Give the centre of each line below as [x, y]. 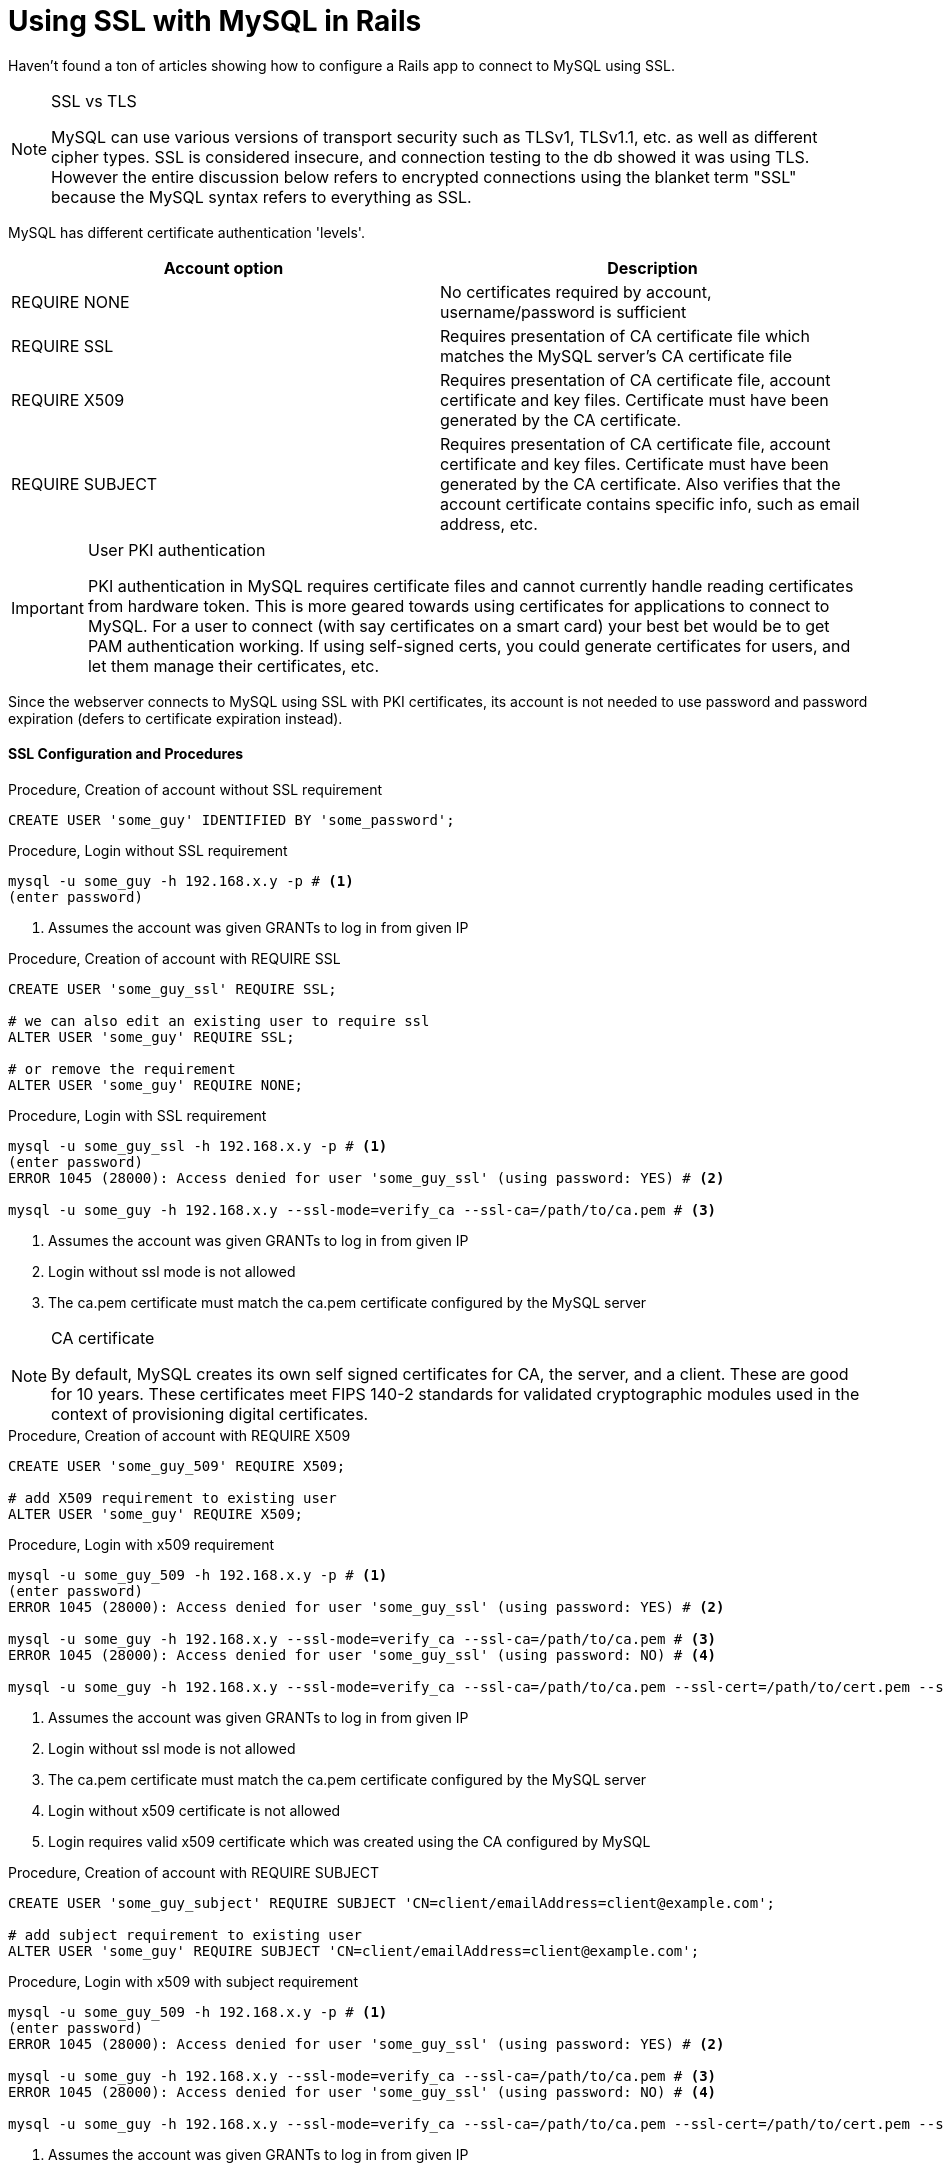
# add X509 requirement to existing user [172, 1497]
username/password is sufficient [563, 311]
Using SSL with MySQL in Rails [215, 21]
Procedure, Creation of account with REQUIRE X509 [179, 1435]
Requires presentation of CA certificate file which [625, 335]
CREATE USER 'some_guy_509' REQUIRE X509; [177, 1465]
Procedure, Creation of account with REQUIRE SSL [174, 958]
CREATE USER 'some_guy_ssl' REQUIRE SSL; [172, 988]
